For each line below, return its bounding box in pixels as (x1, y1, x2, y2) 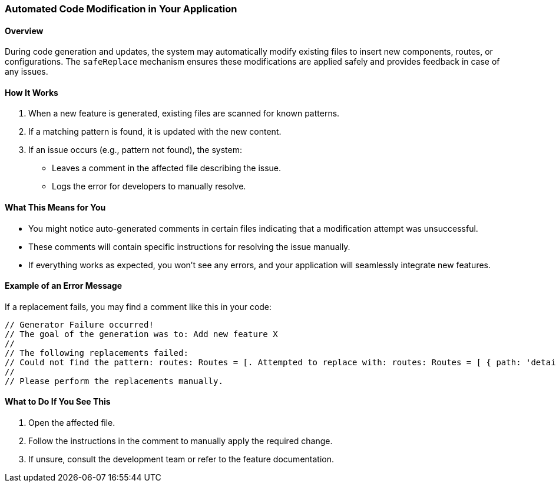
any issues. (5, 66, 48, 77)
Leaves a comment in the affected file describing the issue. (52, 163, 282, 174)
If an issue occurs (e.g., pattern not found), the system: (28, 145, 243, 155)
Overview (5, 25, 44, 36)
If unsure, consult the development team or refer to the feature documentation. (28, 454, 334, 465)
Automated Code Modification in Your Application (5, 3, 237, 15)
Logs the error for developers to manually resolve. (52, 181, 246, 192)
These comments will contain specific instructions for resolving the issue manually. (28, 241, 350, 252)
